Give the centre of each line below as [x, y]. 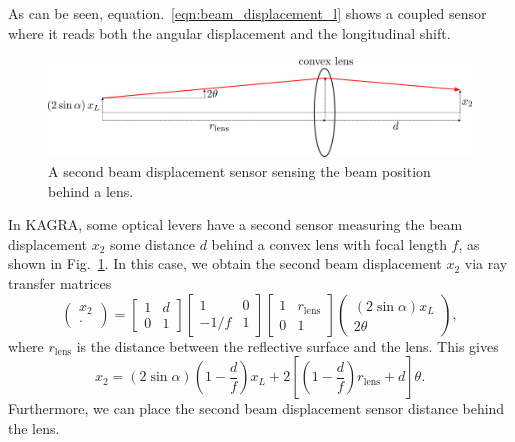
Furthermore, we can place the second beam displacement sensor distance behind [256, 408]
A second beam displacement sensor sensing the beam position [239, 170]
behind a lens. [91, 190]
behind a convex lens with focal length [329, 243]
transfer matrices [60, 282]
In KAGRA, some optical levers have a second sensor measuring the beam [235, 224]
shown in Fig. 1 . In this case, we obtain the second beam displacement [225, 263]
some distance [152, 243]
